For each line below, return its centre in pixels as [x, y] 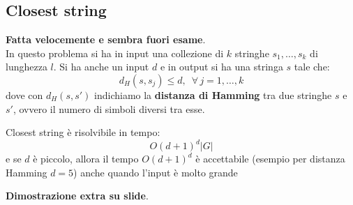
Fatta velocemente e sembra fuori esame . [106, 39]
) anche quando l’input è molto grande [156, 172]
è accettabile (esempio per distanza [270, 159]
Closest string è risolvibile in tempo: [83, 132]
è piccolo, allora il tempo [86, 159]
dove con [24, 94]
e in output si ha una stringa [221, 67]
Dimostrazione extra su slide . [77, 196]
